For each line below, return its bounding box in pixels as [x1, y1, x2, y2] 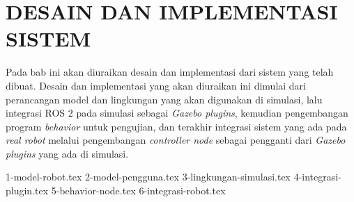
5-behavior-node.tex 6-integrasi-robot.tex [51, 183, 226, 198]
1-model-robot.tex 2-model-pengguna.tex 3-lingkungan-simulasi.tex [6, 169, 291, 184]
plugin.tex [6, 183, 49, 198]
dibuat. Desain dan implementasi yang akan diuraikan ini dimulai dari [6, 78, 307, 92]
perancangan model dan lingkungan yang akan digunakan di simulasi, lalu [6, 92, 323, 106]
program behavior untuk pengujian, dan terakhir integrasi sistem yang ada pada [6, 119, 347, 133]
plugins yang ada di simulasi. [6, 146, 129, 160]
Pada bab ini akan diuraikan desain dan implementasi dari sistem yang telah [6, 65, 334, 79]
